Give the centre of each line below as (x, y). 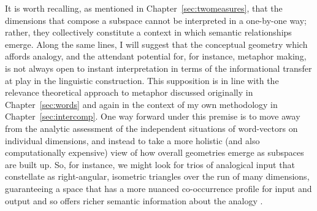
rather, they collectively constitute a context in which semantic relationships (148, 32)
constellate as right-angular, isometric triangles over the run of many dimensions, (157, 176)
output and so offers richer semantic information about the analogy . (134, 200)
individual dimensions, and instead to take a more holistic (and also (132, 140)
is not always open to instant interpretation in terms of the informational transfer (158, 68)
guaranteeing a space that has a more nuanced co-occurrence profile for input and (158, 188)
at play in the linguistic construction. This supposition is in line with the (142, 80)
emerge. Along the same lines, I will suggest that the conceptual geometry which (156, 44)
